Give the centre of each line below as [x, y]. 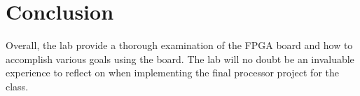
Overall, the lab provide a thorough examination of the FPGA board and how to [179, 45]
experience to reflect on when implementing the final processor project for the [172, 73]
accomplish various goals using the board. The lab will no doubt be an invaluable [180, 59]
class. [17, 86]
